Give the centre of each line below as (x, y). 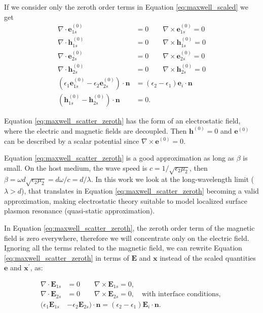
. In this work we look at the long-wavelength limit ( (173, 179)
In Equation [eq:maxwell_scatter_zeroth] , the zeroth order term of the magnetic (129, 228)
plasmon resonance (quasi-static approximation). (80, 211)
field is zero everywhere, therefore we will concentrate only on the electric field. (127, 238)
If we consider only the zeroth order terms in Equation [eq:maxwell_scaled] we (126, 7)
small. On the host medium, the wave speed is (76, 167)
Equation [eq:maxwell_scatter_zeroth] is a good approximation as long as (119, 158)
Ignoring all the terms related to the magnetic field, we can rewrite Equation (123, 248)
